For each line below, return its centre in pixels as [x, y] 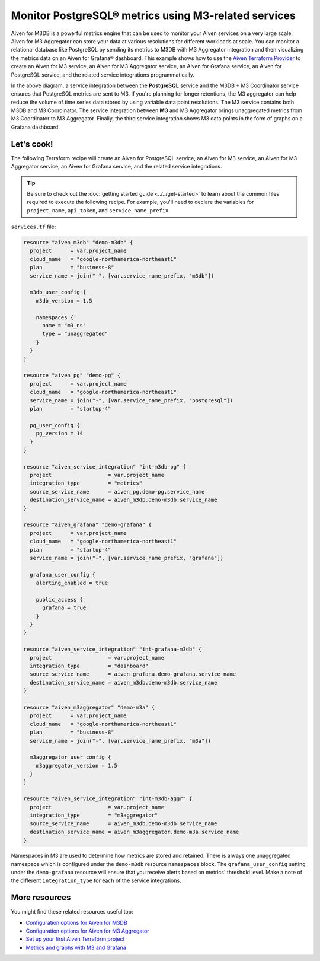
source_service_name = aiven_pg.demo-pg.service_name [117, 491]
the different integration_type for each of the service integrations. [96, 880]
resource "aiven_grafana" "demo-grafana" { [88, 525]
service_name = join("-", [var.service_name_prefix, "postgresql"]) [132, 400]
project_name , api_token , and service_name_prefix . [98, 210]
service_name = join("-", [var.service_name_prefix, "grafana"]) [127, 558]
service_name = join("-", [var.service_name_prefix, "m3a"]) [121, 741]
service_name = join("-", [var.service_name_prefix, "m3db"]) [122, 276]
